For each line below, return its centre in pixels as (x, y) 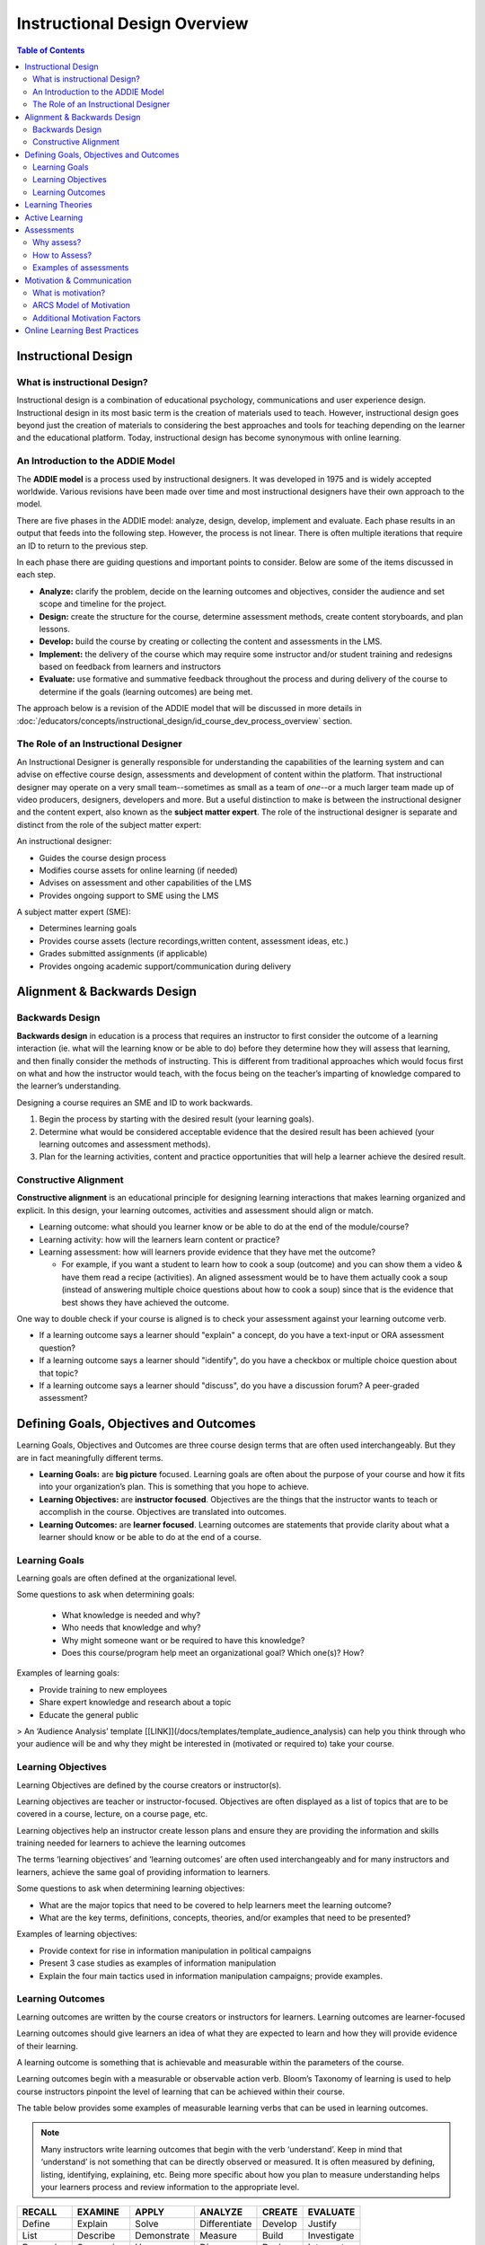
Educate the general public (89, 1714)
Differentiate (226, 2224)
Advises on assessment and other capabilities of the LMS (145, 883)
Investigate (331, 2236)
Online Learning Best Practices (82, 330)
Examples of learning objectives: (77, 1934)
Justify (322, 2224)
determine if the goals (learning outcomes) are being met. (146, 691)
